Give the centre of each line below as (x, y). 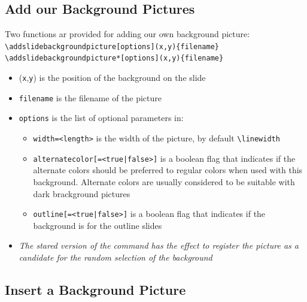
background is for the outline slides (98, 225)
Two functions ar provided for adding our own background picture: (127, 34)
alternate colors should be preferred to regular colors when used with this (168, 170)
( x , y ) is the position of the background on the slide (112, 78)
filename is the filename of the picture (90, 97)
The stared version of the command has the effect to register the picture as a (159, 245)
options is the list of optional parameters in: (101, 118)
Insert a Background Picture (95, 289)
